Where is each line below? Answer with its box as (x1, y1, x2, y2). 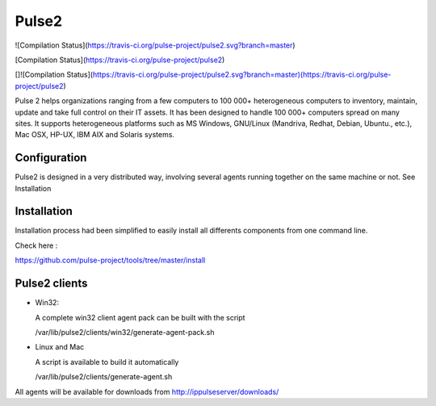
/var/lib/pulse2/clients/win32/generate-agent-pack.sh (35, 327, 215, 337)
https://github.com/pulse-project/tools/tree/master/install (15, 255, 206, 266)
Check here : (15, 241, 58, 250)
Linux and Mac (35, 342, 85, 352)
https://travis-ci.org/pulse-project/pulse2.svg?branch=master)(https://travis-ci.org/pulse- (92, 69, 392, 80)
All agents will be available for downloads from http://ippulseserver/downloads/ (15, 387, 279, 396)
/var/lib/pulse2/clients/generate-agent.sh (35, 372, 173, 382)
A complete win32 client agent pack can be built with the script (35, 312, 245, 322)
